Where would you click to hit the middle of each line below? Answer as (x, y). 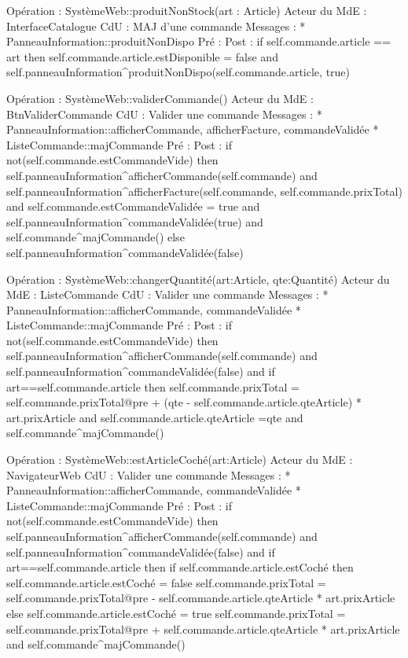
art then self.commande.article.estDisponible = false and (142, 56)
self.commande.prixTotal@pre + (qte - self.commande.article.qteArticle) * (184, 402)
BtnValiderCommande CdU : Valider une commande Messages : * (164, 114)
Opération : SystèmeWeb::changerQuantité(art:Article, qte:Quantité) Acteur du (198, 279)
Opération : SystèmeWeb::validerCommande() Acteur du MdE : (160, 98)
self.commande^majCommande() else (96, 237)
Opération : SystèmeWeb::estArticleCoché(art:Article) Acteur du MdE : (180, 459)
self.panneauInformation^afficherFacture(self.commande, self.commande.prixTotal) (204, 191)
